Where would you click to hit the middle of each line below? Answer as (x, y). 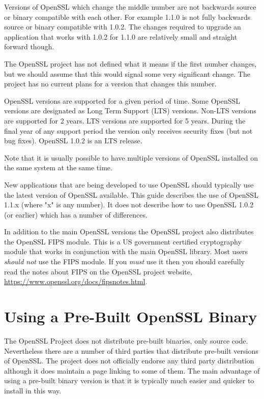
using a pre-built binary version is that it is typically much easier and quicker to (129, 380)
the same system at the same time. (58, 167)
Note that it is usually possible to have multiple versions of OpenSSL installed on (131, 157)
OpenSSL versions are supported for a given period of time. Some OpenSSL (122, 100)
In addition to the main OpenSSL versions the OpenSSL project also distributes (129, 232)
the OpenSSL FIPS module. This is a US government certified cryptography (123, 241)
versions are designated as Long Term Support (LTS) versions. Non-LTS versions (130, 111)
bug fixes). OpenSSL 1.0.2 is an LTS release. (73, 141)
